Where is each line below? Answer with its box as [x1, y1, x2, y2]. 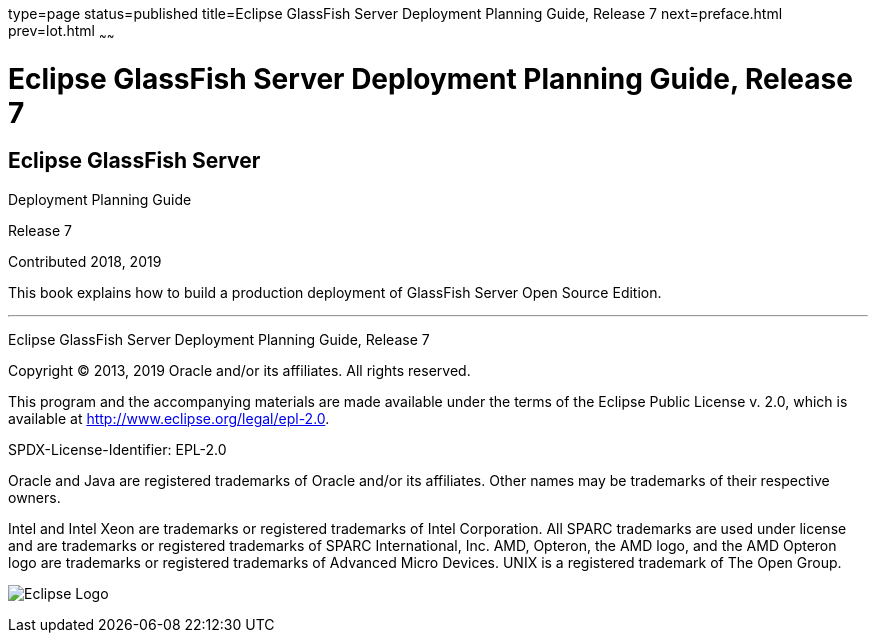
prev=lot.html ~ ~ [8, 22, 115, 43]
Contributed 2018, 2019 [8, 252, 162, 270]
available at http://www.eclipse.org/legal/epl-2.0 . [8, 409, 330, 427]
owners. [8, 488, 61, 506]
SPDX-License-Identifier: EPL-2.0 [8, 440, 227, 458]
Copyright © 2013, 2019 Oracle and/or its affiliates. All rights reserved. [8, 361, 471, 379]
